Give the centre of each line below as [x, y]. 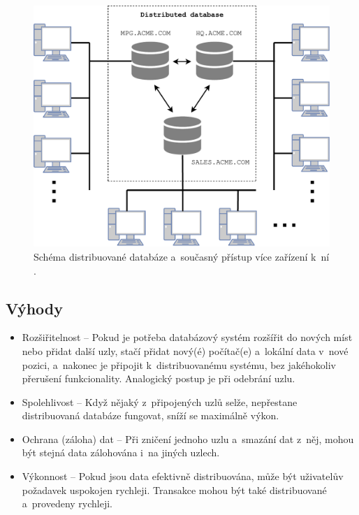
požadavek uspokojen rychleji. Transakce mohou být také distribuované [174, 489]
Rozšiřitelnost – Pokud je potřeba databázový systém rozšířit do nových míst [187, 337]
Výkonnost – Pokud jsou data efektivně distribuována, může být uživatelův [183, 476]
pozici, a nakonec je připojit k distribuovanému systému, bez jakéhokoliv [179, 364]
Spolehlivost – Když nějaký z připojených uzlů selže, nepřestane [160, 401]
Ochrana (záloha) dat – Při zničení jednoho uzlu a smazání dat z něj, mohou [188, 438]
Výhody [34, 308]
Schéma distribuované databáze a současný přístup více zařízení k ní [182, 256]
